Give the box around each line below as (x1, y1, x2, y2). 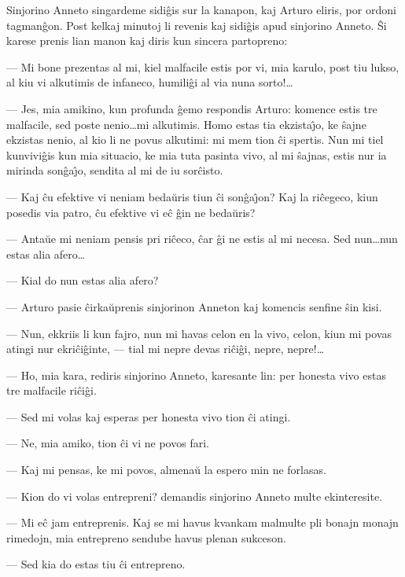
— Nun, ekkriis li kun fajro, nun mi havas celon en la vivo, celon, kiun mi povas (6, 325, 392, 341)
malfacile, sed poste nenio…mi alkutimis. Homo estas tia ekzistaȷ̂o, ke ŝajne (6, 116, 366, 132)
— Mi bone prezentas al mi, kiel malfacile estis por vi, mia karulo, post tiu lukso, (6, 58, 399, 75)
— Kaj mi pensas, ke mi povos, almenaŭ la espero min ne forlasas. (6, 461, 326, 478)
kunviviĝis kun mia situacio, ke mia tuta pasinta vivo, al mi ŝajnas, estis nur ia (6, 146, 387, 163)
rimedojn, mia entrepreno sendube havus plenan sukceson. (6, 529, 286, 546)
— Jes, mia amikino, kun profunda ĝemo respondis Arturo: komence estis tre (6, 100, 377, 116)
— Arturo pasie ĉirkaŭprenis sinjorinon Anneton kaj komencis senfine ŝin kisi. (6, 298, 382, 314)
